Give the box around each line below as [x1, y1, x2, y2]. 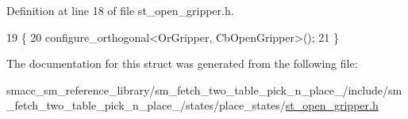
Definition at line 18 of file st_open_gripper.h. [6, 2, 234, 18]
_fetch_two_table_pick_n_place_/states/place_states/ [6, 97, 286, 113]
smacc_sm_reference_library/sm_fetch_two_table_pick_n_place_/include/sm [6, 81, 402, 98]
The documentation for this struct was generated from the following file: [6, 55, 358, 72]
